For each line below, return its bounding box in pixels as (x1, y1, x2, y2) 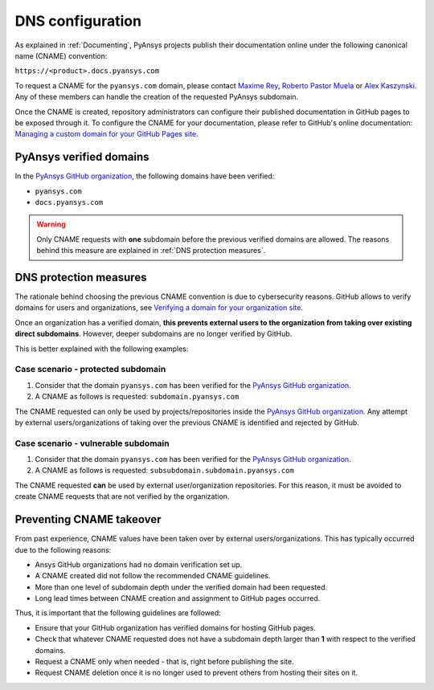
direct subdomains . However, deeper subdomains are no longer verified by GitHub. (14, 329, 293, 339)
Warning (36, 219, 66, 229)
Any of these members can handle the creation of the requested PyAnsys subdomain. (14, 92, 299, 102)
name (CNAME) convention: (14, 51, 108, 60)
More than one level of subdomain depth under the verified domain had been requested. (35, 582, 328, 592)
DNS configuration (14, 12, 142, 30)
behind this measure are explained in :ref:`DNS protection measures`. (36, 246, 266, 255)
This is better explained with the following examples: (14, 344, 189, 353)
